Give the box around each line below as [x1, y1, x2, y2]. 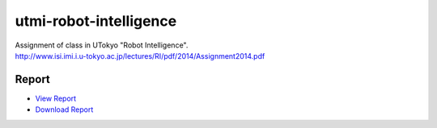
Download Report [35, 105, 94, 114]
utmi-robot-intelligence [15, 12, 177, 30]
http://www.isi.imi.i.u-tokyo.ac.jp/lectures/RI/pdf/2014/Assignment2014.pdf [15, 51, 265, 60]
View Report [35, 93, 77, 103]
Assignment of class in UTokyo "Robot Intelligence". [15, 40, 189, 50]
